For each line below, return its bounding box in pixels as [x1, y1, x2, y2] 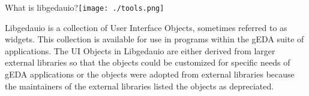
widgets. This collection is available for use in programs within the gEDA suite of [5, 33, 304, 45]
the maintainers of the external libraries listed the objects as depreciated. [5, 79, 274, 92]
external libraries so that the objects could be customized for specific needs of [5, 56, 290, 69]
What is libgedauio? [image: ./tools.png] [5, 1, 164, 13]
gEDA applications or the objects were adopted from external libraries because [5, 68, 295, 80]
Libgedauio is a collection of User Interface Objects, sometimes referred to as [5, 21, 287, 33]
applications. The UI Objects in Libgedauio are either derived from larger [5, 44, 275, 57]
